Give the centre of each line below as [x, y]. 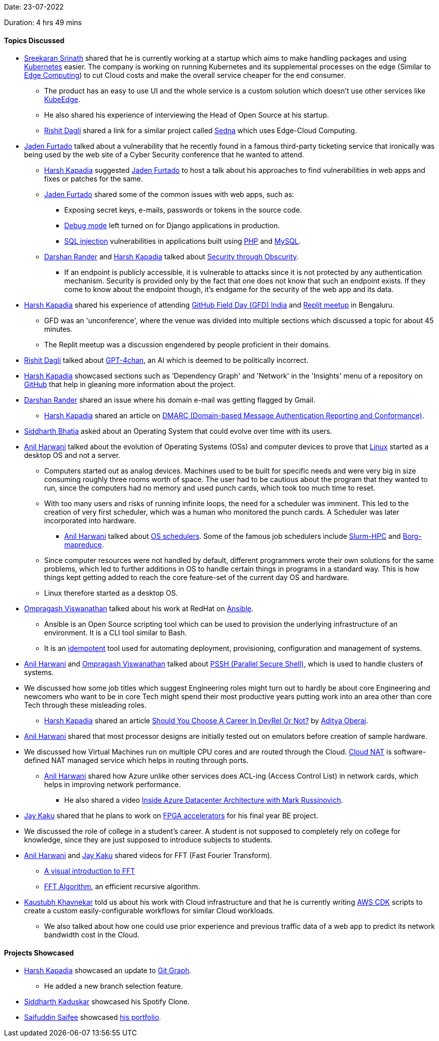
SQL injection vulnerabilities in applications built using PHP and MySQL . [183, 241]
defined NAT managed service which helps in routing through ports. [136, 761]
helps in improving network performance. [113, 785]
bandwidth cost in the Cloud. [92, 935]
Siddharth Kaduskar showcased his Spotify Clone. [107, 1002]
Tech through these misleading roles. [85, 705]
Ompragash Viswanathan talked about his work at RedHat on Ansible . [139, 609]
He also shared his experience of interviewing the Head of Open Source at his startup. [187, 115]
